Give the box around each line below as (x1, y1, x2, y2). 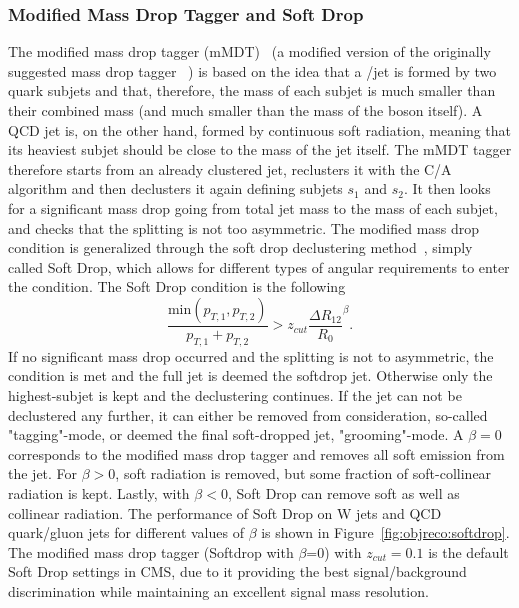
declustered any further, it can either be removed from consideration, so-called (8, 404, 488, 425)
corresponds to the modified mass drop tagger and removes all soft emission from (8, 443, 505, 464)
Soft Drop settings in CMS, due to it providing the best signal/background (8, 561, 467, 582)
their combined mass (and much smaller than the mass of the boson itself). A (8, 100, 483, 120)
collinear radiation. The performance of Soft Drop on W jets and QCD (8, 502, 442, 523)
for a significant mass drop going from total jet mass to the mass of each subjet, (8, 197, 498, 218)
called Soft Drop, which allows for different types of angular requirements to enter (8, 256, 510, 277)
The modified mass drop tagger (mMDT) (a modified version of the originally (8, 41, 491, 62)
